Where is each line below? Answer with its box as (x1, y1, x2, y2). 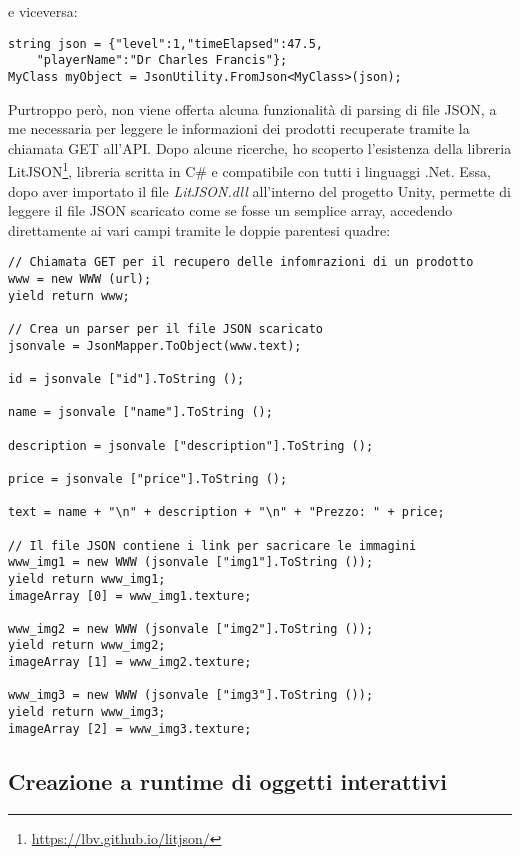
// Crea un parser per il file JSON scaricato (8, 322, 323, 336)
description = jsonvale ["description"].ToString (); (8, 438, 374, 453)
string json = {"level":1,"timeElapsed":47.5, (8, 36, 323, 51)
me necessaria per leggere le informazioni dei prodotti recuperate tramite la (8, 118, 470, 139)
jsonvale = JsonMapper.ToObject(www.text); (8, 338, 302, 353)
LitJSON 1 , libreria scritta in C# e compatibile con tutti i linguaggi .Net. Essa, (8, 158, 491, 181)
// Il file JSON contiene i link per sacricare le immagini (8, 538, 417, 553)
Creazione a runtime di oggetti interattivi (8, 765, 447, 796)
